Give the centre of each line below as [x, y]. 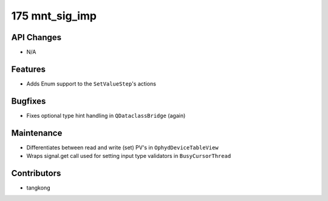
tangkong [38, 188]
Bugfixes [29, 101]
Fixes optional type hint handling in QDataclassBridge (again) [106, 115]
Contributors [36, 173]
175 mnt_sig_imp [54, 16]
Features [28, 69]
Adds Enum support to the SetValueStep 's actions [91, 83]
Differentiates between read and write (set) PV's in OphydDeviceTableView [122, 147]
